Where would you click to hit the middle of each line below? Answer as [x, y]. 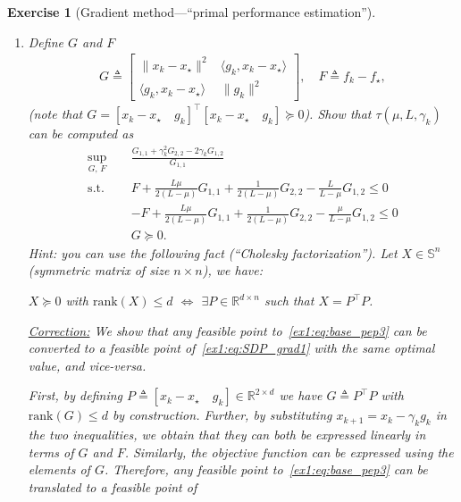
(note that [55, 114]
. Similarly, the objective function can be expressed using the [289, 452]
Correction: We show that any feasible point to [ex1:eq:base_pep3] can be [227, 330]
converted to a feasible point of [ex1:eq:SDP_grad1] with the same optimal [231, 348]
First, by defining [75, 395]
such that [289, 301]
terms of [51, 452]
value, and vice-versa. [87, 365]
